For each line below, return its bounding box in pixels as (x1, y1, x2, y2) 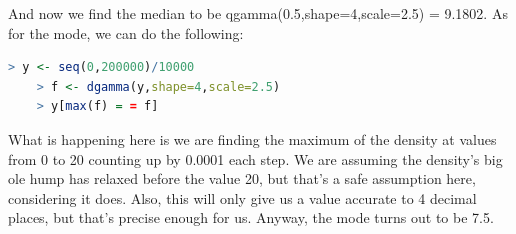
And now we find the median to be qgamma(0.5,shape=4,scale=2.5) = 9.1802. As (8, 3, 508, 23)
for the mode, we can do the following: (8, 22, 244, 43)
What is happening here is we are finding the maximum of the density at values (8, 128, 497, 149)
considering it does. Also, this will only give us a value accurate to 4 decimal (8, 187, 477, 208)
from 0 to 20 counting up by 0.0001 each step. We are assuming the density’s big (8, 148, 503, 169)
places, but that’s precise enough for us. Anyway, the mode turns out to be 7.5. (8, 207, 494, 228)
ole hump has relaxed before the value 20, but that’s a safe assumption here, (8, 168, 476, 189)
